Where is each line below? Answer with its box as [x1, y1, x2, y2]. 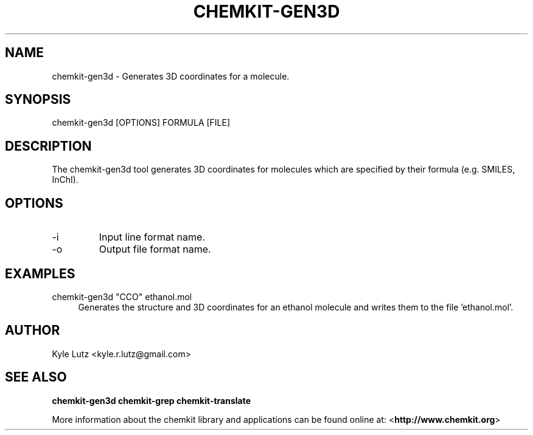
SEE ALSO [5, 369, 67, 385]
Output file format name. [99, 243, 211, 256]
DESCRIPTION [5, 138, 92, 154]
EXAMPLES [5, 265, 75, 281]
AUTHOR [5, 323, 60, 338]
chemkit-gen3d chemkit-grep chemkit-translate [52, 395, 251, 406]
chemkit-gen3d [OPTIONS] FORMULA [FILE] [52, 117, 231, 128]
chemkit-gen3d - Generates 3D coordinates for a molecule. [52, 70, 290, 81]
